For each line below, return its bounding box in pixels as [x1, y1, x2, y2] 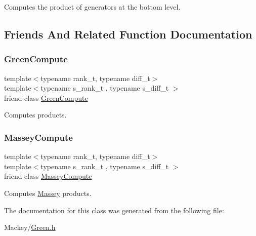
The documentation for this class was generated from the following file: [4, 205, 224, 215]
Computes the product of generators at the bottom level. [4, 2, 181, 12]
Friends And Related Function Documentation [4, 26, 252, 42]
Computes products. [4, 109, 67, 120]
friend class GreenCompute [4, 92, 88, 103]
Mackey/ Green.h [4, 222, 56, 232]
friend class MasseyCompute [4, 171, 92, 181]
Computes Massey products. [4, 187, 92, 198]
